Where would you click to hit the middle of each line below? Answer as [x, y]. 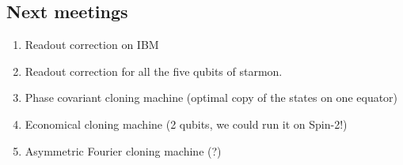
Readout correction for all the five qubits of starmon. [154, 71]
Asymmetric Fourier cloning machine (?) [123, 150]
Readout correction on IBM [92, 45]
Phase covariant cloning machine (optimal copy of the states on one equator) [211, 97]
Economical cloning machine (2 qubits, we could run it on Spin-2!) [186, 124]
